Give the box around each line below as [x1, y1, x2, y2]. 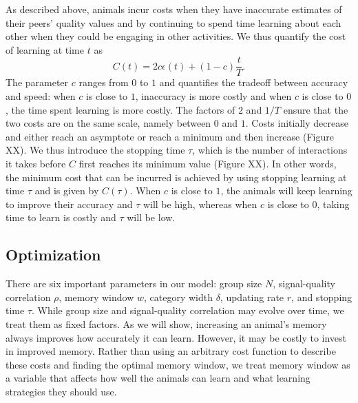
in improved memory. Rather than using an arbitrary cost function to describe [6, 344, 336, 358]
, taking [317, 196, 350, 211]
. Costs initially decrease [245, 116, 348, 130]
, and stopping [291, 289, 352, 304]
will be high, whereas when [143, 196, 257, 211]
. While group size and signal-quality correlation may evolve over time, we [32, 303, 344, 318]
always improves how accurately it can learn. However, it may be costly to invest [6, 330, 347, 344]
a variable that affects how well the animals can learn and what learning [6, 371, 310, 385]
